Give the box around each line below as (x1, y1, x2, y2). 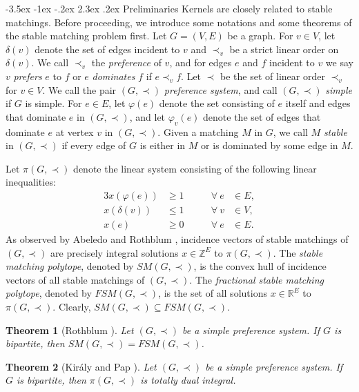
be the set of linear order (220, 68, 325, 83)
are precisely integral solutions (50, 245, 179, 259)
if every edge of (61, 138, 126, 153)
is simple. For (25, 96, 82, 110)
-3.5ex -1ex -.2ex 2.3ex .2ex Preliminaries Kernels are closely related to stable (6, 1, 333, 15)
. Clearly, (52, 299, 91, 313)
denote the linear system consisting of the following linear (73, 161, 317, 175)
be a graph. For (227, 28, 293, 43)
